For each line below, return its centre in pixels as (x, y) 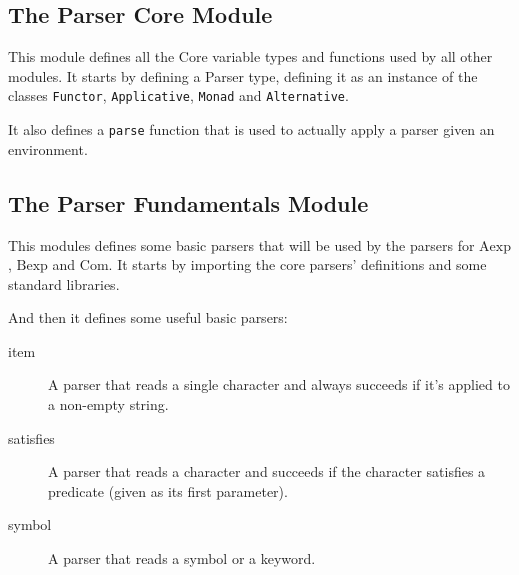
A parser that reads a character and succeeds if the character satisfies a (267, 471)
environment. (48, 148)
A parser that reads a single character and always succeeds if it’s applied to (279, 384)
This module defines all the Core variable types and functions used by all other (250, 56)
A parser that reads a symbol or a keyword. (182, 558)
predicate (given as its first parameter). (168, 490)
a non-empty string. (108, 404)
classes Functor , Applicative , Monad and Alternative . (178, 95)
